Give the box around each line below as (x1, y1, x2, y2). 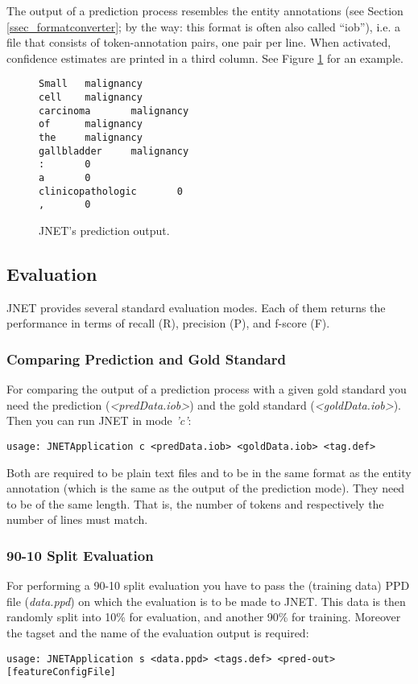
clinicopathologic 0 (39, 185, 183, 197)
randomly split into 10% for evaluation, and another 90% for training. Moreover (6, 608, 401, 625)
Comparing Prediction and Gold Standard (6, 348, 286, 369)
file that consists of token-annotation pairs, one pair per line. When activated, (6, 34, 391, 51)
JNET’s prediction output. (39, 221, 170, 238)
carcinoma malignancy (39, 105, 189, 117)
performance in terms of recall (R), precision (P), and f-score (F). (6, 315, 330, 332)
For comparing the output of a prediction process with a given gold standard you (6, 381, 407, 398)
